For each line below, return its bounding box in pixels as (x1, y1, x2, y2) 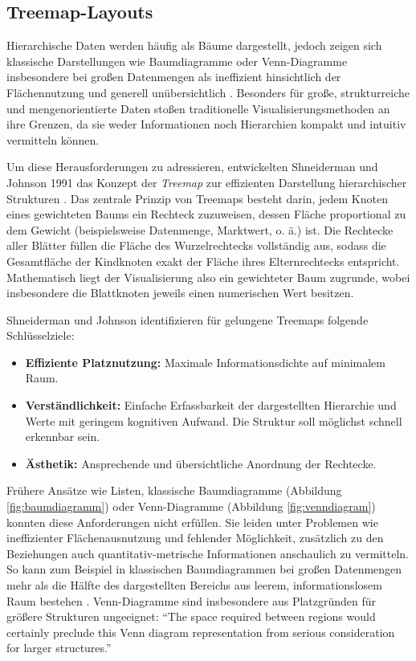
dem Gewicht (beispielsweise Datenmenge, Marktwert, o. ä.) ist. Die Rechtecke (6, 221, 394, 238)
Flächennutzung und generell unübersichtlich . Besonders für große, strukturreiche (6, 84, 410, 100)
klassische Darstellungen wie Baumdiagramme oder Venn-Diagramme (6, 52, 348, 69)
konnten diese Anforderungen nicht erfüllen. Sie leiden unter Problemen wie (6, 513, 378, 530)
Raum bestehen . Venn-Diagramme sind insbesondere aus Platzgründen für (6, 592, 377, 609)
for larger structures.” (6, 639, 112, 656)
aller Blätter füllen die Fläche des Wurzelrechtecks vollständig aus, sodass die (6, 237, 386, 254)
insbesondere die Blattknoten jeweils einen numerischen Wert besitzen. (6, 284, 354, 301)
